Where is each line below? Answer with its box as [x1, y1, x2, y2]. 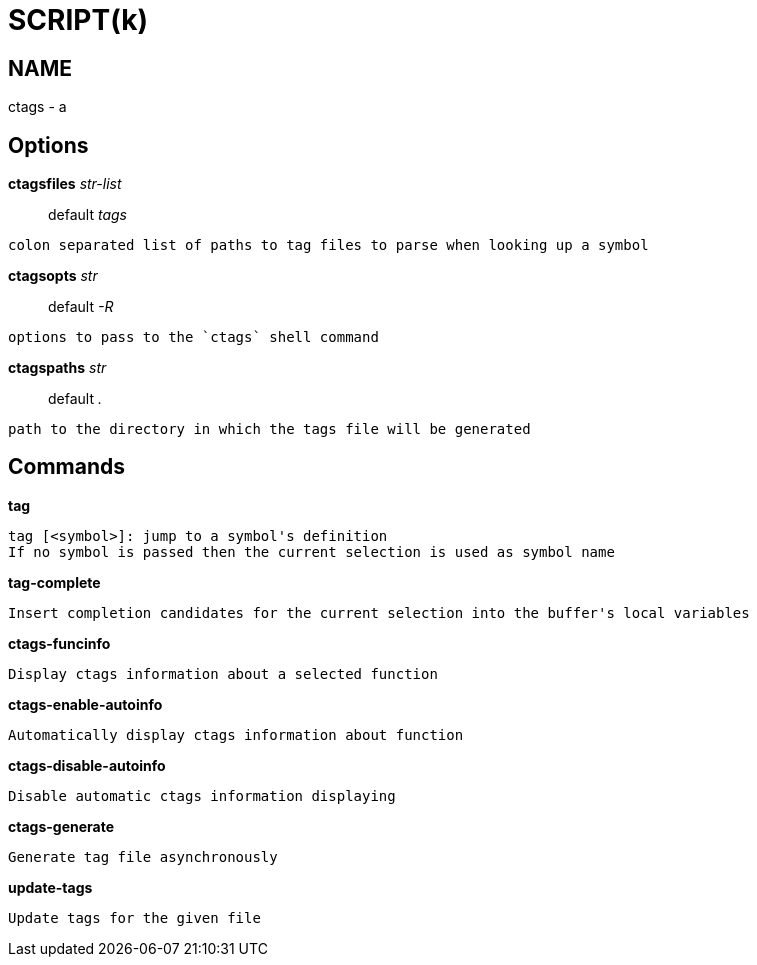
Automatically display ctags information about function [8, 726, 464, 743]
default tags [48, 206, 127, 224]
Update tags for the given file [8, 909, 261, 926]
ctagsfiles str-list [8, 175, 122, 193]
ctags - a [8, 98, 67, 116]
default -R [48, 298, 114, 316]
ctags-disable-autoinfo [8, 756, 166, 774]
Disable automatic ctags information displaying [8, 787, 396, 804]
